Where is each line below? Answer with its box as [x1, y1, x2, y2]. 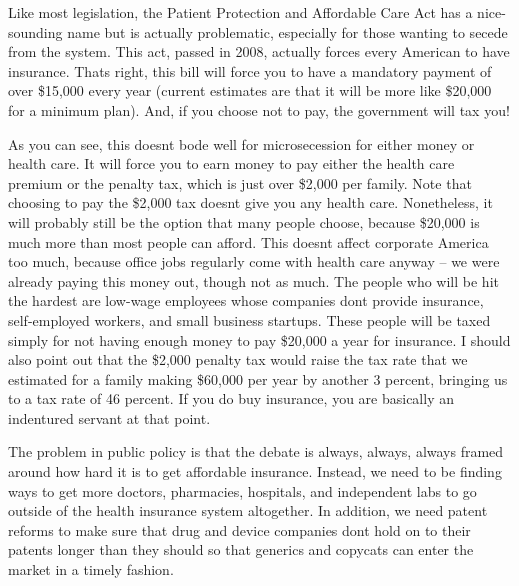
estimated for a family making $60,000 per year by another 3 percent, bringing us [8, 368, 508, 389]
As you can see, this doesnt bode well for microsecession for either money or [8, 133, 475, 154]
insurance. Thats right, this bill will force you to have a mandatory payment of [8, 60, 492, 81]
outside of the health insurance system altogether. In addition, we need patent [8, 500, 488, 521]
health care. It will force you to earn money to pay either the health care [8, 153, 455, 174]
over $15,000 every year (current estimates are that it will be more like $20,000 [8, 80, 492, 101]
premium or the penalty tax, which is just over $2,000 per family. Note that [8, 172, 472, 193]
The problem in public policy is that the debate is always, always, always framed [8, 441, 504, 462]
